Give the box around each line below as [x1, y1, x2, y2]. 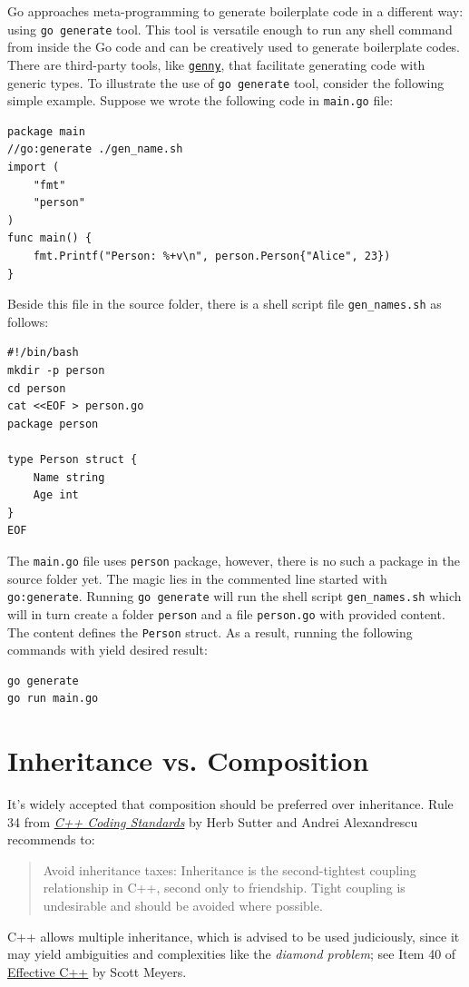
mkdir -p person [7, 364, 105, 377]
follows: [7, 311, 49, 331]
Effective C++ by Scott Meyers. [7, 962, 187, 981]
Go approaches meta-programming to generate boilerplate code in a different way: [7, 2, 464, 20]
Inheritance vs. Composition [7, 742, 369, 779]
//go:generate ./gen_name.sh [7, 143, 183, 156]
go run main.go [7, 692, 99, 706]
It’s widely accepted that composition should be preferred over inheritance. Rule [7, 795, 454, 814]
